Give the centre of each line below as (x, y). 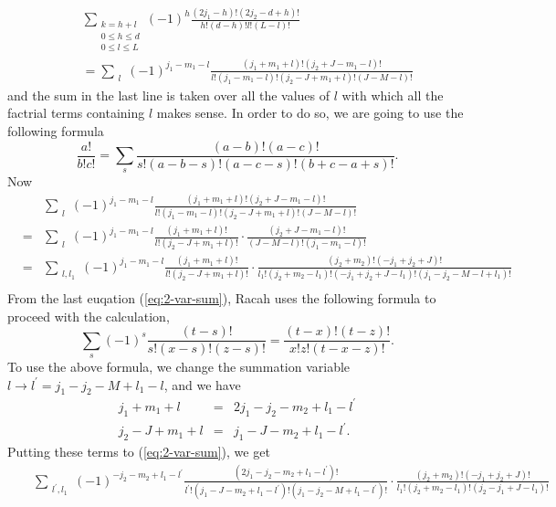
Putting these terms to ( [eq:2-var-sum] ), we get (139, 452)
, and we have (202, 384)
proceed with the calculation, (89, 316)
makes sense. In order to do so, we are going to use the (310, 113)
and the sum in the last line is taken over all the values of (169, 95)
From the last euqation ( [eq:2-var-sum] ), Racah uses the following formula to (222, 297)
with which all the (393, 95)
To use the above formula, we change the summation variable (179, 366)
